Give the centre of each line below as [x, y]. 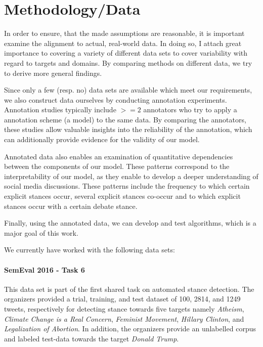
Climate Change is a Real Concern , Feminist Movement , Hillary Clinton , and [124, 318]
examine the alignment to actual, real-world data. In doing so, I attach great [123, 43]
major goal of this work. [41, 232]
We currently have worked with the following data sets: [90, 250]
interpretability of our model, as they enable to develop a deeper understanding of [131, 176]
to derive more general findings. [53, 73]
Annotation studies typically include [60, 110]
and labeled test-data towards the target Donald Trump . [92, 338]
